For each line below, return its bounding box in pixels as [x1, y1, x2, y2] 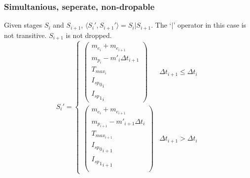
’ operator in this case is [173, 20, 247, 30]
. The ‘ [151, 20, 172, 30]
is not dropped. [66, 30, 112, 40]
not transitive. [4, 30, 47, 40]
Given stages [4, 20, 42, 30]
